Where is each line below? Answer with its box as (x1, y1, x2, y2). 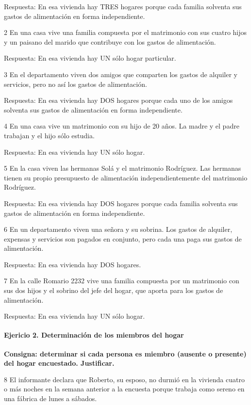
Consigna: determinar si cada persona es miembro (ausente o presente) (4, 348, 247, 358)
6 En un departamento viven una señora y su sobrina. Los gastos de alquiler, (4, 224, 233, 234)
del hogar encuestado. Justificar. (4, 358, 115, 368)
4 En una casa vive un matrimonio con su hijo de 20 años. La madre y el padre (4, 121, 239, 131)
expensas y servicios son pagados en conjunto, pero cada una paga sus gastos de (4, 233, 242, 243)
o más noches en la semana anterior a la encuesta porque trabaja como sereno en (4, 384, 245, 394)
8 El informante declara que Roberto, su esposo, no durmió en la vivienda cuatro (4, 374, 245, 384)
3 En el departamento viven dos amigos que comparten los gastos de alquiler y (4, 69, 237, 79)
